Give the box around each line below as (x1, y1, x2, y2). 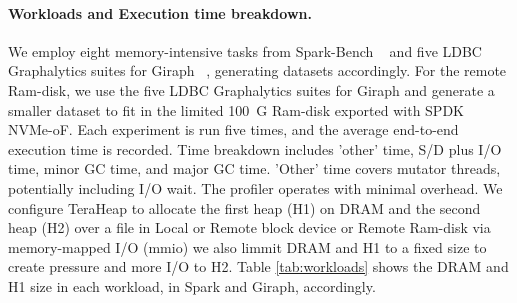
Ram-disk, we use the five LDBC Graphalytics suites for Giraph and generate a (8, 79, 495, 100)
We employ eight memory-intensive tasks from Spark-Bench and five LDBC (8, 40, 482, 61)
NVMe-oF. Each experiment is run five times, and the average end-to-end (8, 119, 459, 140)
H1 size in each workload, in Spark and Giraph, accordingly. (8, 275, 376, 296)
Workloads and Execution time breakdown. (8, 2, 312, 23)
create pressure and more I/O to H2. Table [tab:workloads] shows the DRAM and (8, 256, 509, 277)
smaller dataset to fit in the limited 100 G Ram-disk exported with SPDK (8, 99, 464, 120)
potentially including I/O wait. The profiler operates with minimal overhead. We (8, 177, 503, 198)
